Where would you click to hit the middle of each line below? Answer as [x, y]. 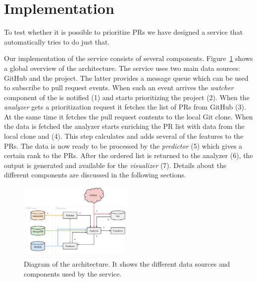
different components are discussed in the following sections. [95, 175]
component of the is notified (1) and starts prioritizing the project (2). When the [127, 97]
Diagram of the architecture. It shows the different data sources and [127, 264]
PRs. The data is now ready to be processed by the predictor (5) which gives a [123, 145]
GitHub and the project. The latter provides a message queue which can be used [126, 78]
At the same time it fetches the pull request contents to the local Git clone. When [128, 116]
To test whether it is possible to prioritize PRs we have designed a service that [124, 32]
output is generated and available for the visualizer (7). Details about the [115, 165]
